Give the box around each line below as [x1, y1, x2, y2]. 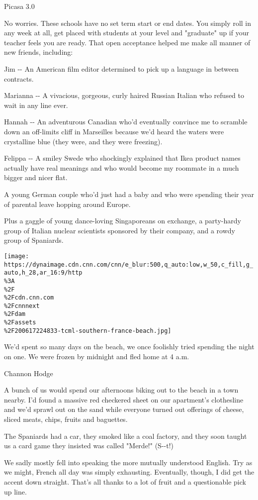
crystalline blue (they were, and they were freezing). [4, 136, 163, 146]
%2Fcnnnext [4, 302, 40, 309]
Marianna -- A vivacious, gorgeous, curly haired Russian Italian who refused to [4, 90, 245, 100]
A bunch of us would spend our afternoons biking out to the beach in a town [4, 385, 239, 395]
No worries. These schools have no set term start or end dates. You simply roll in [4, 17, 252, 28]
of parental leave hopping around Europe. [4, 199, 131, 209]
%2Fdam [4, 310, 25, 318]
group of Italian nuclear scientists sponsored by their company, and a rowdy [4, 225, 235, 235]
